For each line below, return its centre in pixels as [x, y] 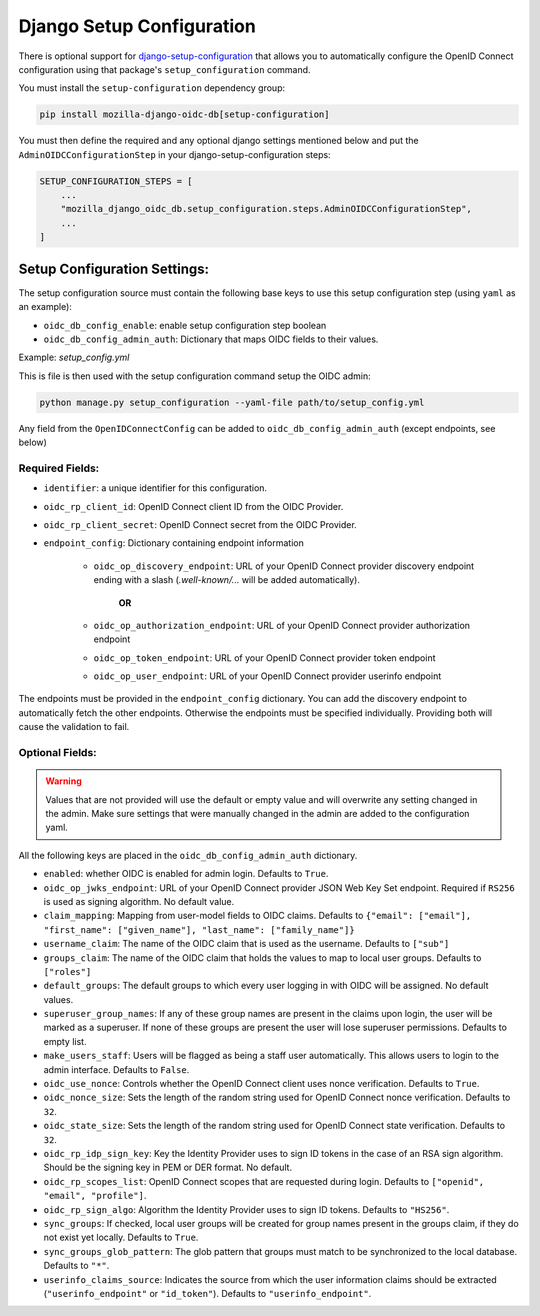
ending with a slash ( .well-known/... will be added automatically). [226, 580]
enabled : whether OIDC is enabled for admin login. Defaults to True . [186, 874]
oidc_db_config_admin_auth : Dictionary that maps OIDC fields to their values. [211, 339]
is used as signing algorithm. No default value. [139, 901]
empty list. [65, 1041]
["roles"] [67, 971]
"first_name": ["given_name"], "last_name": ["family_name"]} [199, 929]
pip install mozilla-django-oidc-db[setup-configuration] [184, 114]
